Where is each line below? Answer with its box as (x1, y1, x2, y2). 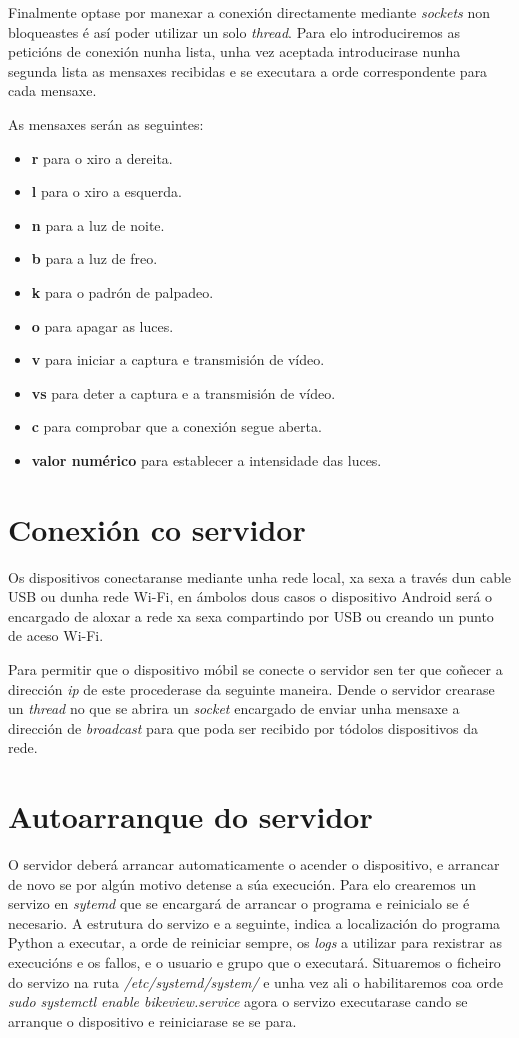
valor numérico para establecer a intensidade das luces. (31, 449, 382, 470)
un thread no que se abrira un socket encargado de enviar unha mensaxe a (8, 698, 460, 719)
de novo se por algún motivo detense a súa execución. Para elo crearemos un (8, 873, 477, 894)
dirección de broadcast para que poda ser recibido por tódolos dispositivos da (8, 717, 479, 738)
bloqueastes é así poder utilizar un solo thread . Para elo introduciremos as (8, 21, 461, 42)
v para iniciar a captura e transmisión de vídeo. (31, 349, 325, 370)
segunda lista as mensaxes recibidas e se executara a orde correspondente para (8, 60, 488, 81)
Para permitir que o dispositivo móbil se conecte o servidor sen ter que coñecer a (8, 659, 503, 679)
